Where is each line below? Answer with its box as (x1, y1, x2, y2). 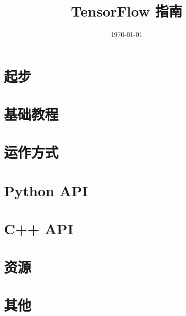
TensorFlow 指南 (71, 1, 183, 21)
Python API (4, 180, 88, 200)
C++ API (4, 219, 74, 239)
